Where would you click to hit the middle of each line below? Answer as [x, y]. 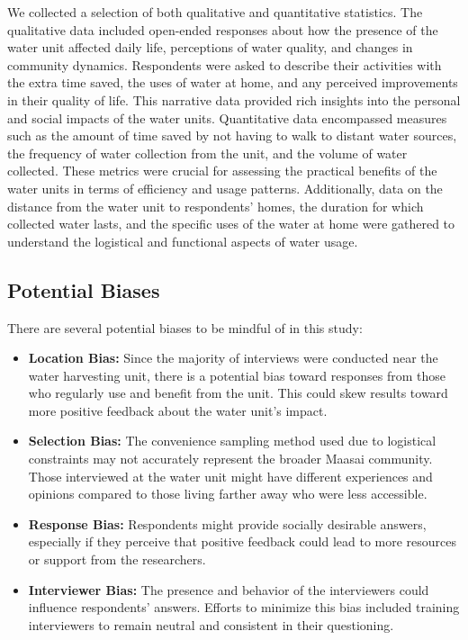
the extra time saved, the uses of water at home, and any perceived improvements [233, 82]
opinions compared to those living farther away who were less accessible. [228, 494]
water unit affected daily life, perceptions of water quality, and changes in [210, 47]
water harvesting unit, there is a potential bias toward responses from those [237, 375]
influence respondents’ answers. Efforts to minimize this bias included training [244, 607]
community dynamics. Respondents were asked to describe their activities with [225, 64]
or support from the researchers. [117, 559]
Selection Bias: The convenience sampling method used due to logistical [232, 441]
